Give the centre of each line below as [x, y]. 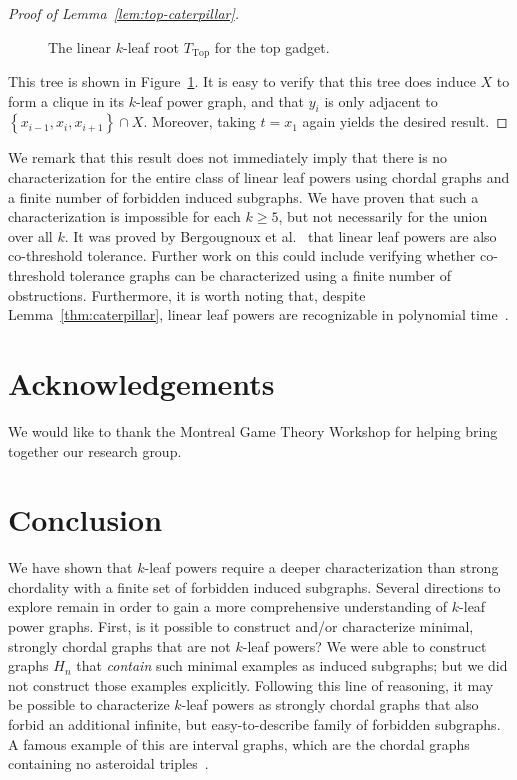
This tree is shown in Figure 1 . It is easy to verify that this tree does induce [242, 81]
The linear [80, 46]
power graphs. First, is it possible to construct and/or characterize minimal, [241, 626]
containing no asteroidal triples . [108, 763]
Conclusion [85, 519]
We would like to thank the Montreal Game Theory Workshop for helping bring [253, 430]
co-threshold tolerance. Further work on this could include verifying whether [242, 255]
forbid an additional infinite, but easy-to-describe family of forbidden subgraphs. [254, 723]
